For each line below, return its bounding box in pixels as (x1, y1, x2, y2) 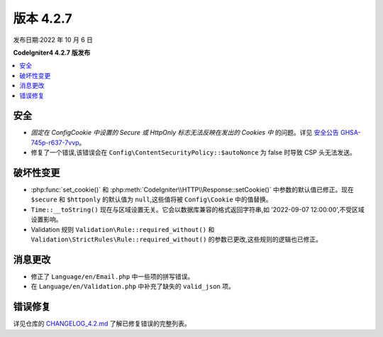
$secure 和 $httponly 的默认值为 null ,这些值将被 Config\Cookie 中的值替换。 (30, 195, 272, 204)
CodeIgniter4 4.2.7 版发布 (13, 48, 91, 57)
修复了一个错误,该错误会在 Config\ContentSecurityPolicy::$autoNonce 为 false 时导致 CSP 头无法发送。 (30, 148, 356, 157)
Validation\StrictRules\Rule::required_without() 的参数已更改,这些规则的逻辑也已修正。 (30, 235, 323, 244)
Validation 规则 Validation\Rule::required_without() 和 (30, 225, 215, 233)
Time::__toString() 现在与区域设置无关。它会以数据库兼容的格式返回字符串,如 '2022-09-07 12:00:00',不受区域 (30, 205, 365, 214)
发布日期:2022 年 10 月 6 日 (13, 35, 94, 44)
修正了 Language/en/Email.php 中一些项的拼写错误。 (30, 272, 194, 280)
